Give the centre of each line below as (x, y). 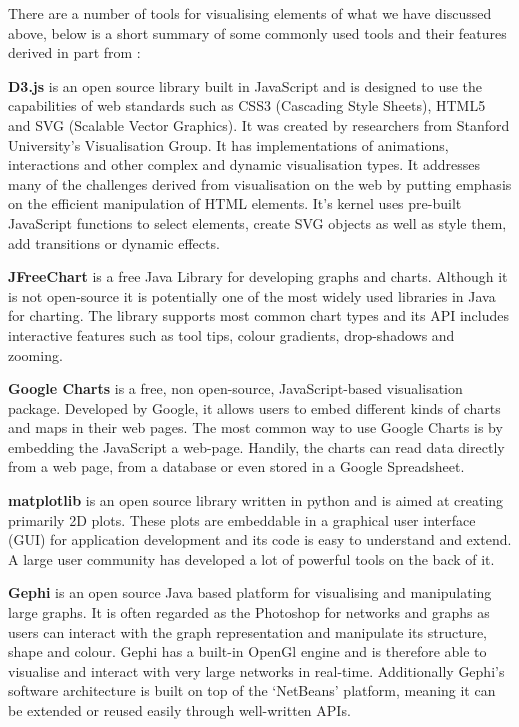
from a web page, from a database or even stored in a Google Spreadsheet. (236, 466)
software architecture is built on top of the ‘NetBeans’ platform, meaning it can (252, 690)
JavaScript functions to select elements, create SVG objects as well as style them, (257, 222)
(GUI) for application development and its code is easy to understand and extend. (260, 539)
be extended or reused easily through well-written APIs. (179, 710)
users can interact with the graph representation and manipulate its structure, (248, 631)
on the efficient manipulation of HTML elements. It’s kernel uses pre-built (235, 203)
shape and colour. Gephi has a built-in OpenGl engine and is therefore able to (247, 651)
